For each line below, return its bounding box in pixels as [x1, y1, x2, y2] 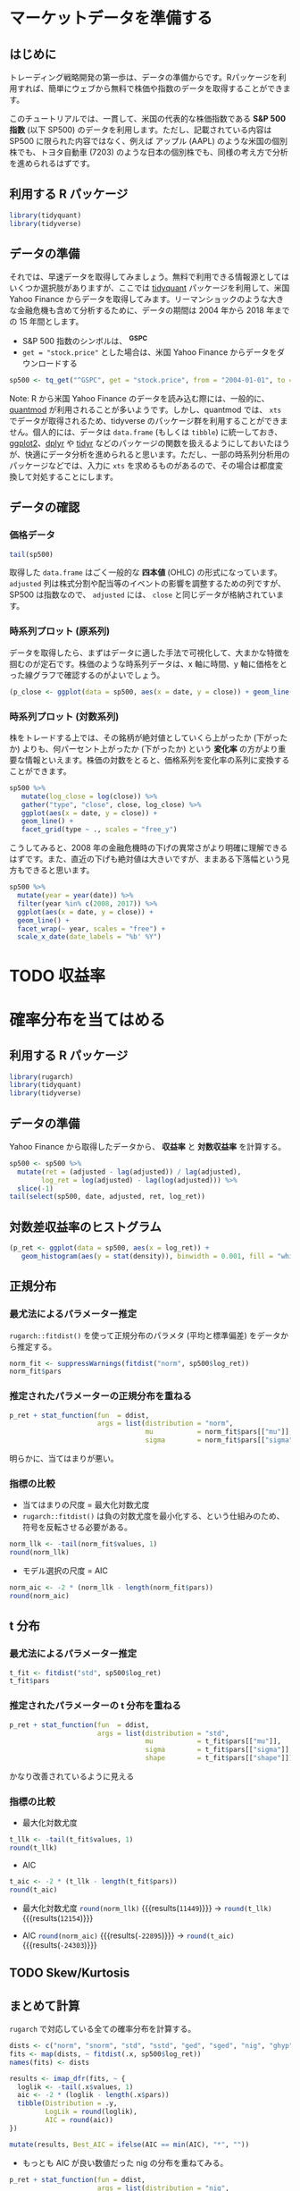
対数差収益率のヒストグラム [9, 1219, 162, 1235]
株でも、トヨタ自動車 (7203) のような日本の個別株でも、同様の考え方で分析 [9, 147, 288, 157]
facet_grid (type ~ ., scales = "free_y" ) [21, 825, 178, 834]
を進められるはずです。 [9, 158, 96, 168]
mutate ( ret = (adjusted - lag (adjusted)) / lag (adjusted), [17, 1167, 242, 1176]
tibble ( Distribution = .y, [17, 2099, 118, 2108]
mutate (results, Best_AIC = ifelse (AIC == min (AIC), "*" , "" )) [9, 2140, 250, 2149]
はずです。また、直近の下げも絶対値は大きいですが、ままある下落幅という [9, 854, 282, 864]
